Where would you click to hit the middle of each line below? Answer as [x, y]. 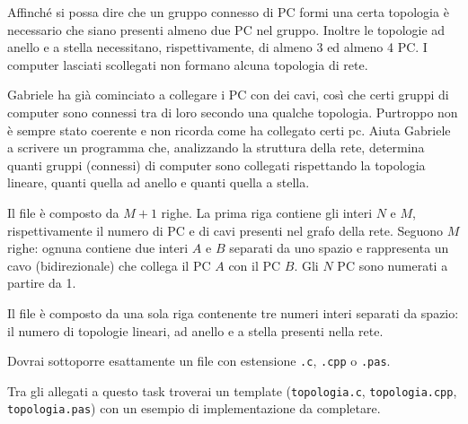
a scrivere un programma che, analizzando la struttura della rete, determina [216, 147]
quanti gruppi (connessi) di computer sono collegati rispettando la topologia [216, 164]
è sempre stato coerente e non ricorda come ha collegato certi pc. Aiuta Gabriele [229, 130]
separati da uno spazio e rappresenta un [339, 248]
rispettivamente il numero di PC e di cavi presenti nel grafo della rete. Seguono [225, 230]
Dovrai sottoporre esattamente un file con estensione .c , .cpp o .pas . [199, 361]
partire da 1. [42, 283]
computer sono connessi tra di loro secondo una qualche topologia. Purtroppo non [233, 112]
